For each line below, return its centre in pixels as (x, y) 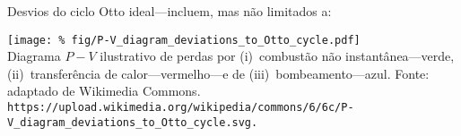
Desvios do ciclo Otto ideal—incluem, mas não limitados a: (170, 11)
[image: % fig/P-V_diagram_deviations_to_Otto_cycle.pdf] (184, 40)
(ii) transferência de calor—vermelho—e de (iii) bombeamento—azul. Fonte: (218, 73)
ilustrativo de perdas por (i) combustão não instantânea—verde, (277, 56)
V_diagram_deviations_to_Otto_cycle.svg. (133, 122)
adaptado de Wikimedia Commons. (104, 91)
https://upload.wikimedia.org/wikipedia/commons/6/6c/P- (181, 108)
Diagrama (34, 56)
